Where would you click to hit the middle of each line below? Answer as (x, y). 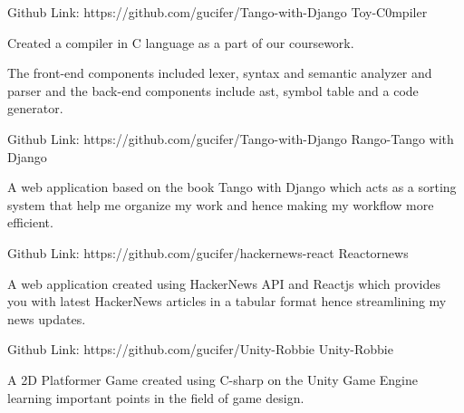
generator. (35, 108)
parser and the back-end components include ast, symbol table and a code (213, 90)
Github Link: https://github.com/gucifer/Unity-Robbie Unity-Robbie (200, 349)
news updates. (47, 318)
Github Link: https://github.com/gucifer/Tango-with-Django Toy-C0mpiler (217, 12)
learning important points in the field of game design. (156, 397)
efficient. (30, 222)
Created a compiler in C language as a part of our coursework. (181, 42)
